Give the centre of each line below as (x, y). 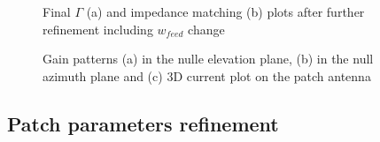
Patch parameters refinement (143, 123)
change (206, 29)
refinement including (98, 29)
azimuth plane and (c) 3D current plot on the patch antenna (207, 75)
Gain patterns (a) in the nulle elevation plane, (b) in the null (208, 59)
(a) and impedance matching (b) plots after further (225, 11)
